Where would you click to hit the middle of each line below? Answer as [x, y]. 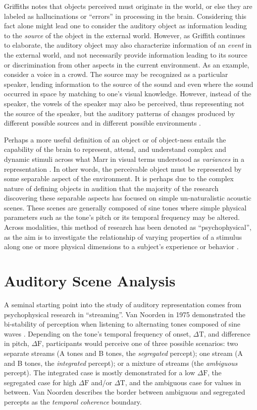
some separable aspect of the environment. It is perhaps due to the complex [119, 178]
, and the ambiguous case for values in [183, 382]
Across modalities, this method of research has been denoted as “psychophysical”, [128, 227]
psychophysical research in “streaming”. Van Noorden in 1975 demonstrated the [125, 314]
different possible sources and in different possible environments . [103, 123]
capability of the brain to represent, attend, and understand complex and [115, 149]
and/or [102, 382]
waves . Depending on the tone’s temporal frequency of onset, [98, 333]
